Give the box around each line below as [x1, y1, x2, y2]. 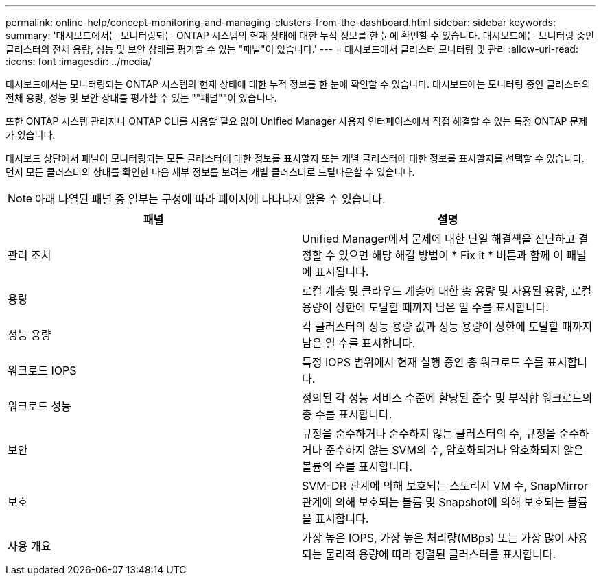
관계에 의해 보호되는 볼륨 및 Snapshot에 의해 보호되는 [302, 495, 565, 509]
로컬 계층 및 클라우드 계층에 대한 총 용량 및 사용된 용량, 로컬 [302, 284, 592, 298]
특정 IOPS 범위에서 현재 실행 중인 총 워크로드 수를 [302, 355, 544, 369]
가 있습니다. [5, 129, 56, 141]
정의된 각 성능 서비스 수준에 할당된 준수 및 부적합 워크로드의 [302, 391, 593, 405]
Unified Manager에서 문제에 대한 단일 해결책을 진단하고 [302, 232, 576, 246]
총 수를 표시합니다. [302, 407, 392, 421]
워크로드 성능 [8, 399, 71, 413]
